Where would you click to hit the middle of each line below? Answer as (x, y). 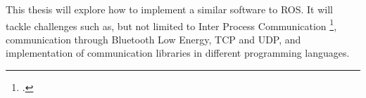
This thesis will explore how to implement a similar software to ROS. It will (169, 9)
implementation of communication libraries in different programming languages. (178, 53)
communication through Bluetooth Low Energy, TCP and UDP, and (153, 39)
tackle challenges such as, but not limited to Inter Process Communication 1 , (171, 24)
